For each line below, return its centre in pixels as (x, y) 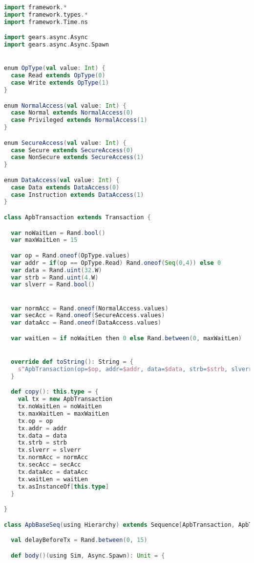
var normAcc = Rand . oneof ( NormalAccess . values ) (90, 308)
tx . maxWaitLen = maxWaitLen (63, 413)
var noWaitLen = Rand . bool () (58, 233)
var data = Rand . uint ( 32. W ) (56, 270)
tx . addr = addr (42, 428)
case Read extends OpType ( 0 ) (58, 76)
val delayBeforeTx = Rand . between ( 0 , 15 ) (79, 540)
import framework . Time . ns (46, 22)
